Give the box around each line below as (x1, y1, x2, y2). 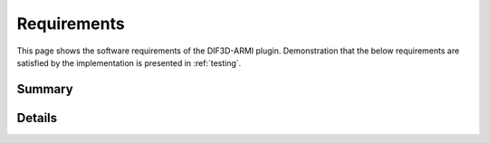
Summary (16, 81, 73, 97)
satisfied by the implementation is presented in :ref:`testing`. (16, 57, 242, 68)
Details (16, 110, 58, 126)
